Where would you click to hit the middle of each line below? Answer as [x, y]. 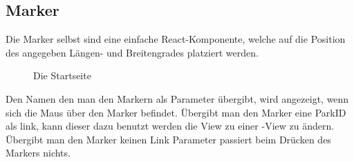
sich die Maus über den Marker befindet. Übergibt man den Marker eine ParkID [176, 112]
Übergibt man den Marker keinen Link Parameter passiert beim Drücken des [168, 139]
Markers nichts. [38, 153]
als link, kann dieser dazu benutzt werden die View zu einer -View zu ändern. [170, 126]
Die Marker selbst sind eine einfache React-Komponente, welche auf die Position [176, 39]
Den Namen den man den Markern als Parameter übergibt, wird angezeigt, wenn [177, 98]
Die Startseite [62, 75]
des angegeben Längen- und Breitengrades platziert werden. [132, 52]
